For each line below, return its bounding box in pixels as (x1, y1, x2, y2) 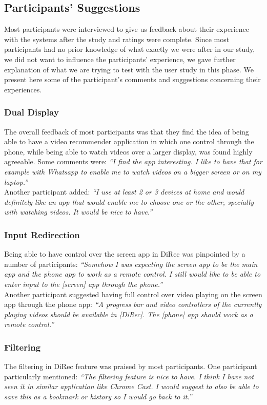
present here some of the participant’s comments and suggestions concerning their (4, 74, 261, 85)
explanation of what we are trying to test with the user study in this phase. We (4, 64, 254, 74)
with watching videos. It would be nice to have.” (4, 206, 153, 217)
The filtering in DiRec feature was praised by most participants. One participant (4, 361, 257, 372)
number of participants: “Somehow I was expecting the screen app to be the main (4, 258, 258, 269)
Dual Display (4, 106, 59, 119)
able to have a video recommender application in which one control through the (4, 136, 254, 147)
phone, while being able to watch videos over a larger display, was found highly (4, 146, 253, 157)
